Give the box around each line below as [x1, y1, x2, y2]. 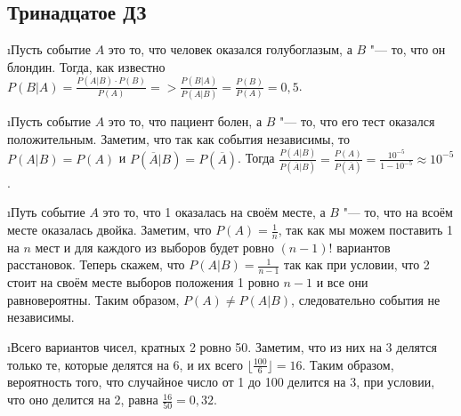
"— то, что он [369, 40, 446, 59]
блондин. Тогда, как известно [7, 57, 166, 76]
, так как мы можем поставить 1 [278, 220, 454, 239]
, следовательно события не [291, 290, 441, 308]
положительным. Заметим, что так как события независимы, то [7, 129, 350, 148]
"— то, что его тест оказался [279, 112, 435, 131]
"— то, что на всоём [343, 203, 453, 221]
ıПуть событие [7, 203, 85, 221]
